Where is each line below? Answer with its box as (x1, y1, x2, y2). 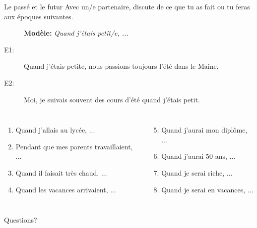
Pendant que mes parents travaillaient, (15, 141, 133, 151)
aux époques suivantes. (4, 11, 73, 21)
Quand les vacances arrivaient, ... (15, 184, 116, 194)
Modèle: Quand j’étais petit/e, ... (24, 28, 128, 38)
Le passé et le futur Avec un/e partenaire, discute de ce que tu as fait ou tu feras (4, 1, 250, 11)
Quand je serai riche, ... (161, 167, 233, 178)
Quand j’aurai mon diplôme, (161, 125, 248, 135)
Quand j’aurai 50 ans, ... (161, 151, 236, 161)
